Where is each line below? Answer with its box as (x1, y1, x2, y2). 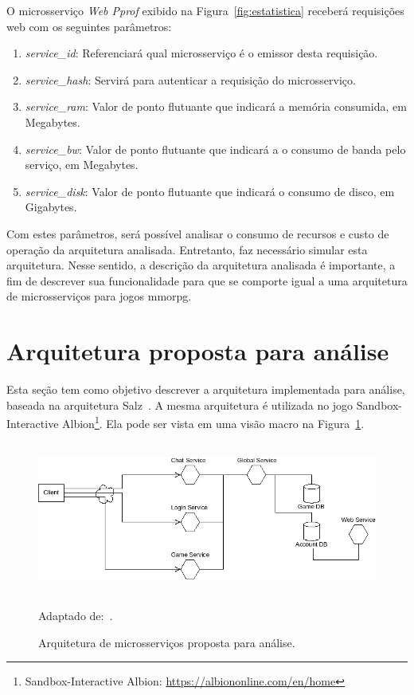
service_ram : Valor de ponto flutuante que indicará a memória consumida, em (25, 98, 407, 115)
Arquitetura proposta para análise (6, 335, 389, 367)
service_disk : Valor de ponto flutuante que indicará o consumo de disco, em (25, 183, 395, 199)
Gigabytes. (25, 198, 77, 215)
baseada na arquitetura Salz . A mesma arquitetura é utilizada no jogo (6, 396, 353, 413)
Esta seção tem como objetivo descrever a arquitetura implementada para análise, (6, 381, 405, 398)
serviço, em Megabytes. (25, 156, 139, 173)
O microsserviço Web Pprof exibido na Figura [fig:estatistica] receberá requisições (6, 2, 404, 18)
